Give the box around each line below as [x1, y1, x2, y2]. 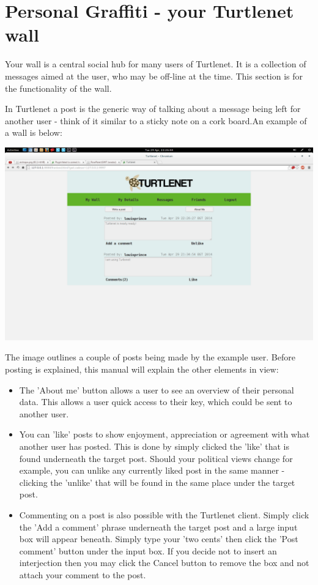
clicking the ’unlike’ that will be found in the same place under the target [19, 475, 295, 488]
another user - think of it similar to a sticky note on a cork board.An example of [5, 114, 307, 127]
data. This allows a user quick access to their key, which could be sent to [19, 395, 292, 408]
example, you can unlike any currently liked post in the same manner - [19, 464, 285, 477]
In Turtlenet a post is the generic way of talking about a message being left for [5, 102, 301, 115]
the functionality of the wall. [5, 81, 112, 94]
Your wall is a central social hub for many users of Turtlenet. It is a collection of [5, 58, 306, 70]
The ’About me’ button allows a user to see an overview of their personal [19, 383, 294, 396]
